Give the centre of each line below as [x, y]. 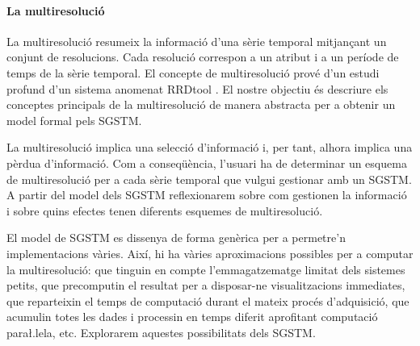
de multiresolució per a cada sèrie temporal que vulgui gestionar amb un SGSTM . [209, 179]
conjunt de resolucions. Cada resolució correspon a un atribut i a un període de [203, 57]
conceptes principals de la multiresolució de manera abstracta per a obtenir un [201, 104]
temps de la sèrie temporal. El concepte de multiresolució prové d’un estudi [193, 72]
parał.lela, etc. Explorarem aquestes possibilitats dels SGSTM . [161, 332]
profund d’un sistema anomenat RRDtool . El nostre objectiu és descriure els [197, 88]
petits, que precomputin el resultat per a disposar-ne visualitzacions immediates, [206, 285]
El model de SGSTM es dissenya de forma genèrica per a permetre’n [176, 238]
